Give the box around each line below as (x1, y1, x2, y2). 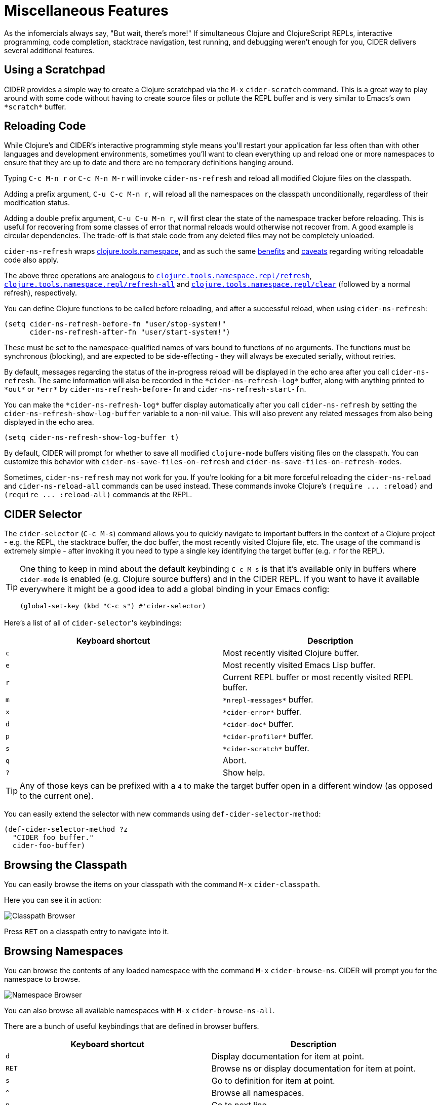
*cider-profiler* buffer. (223, 731, 313, 742)
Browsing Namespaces (4, 944, 124, 957)
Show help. (223, 767, 265, 778)
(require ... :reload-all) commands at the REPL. (4, 490, 192, 499)
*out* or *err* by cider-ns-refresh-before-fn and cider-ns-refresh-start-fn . (4, 385, 306, 394)
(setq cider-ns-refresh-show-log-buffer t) (4, 433, 179, 442)
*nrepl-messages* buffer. (223, 694, 313, 705)
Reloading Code (4, 120, 86, 133)
